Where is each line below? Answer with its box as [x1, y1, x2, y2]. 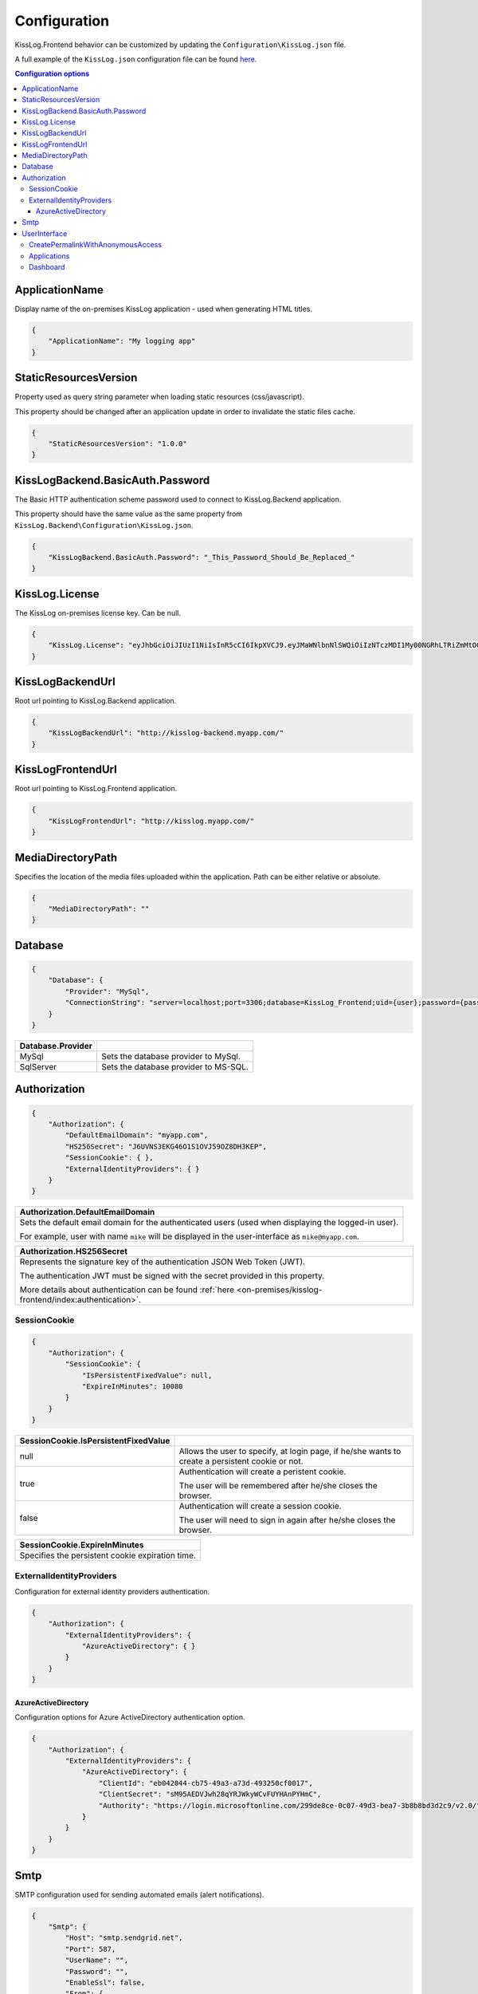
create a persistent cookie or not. [178, 1456, 304, 1467]
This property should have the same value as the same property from [14, 509, 243, 518]
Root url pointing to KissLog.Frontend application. [14, 784, 178, 794]
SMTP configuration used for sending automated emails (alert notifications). [14, 1890, 264, 1899]
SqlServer [19, 1061, 57, 1072]
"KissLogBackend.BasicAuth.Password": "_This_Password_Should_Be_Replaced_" [48, 553, 355, 562]
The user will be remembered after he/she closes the [178, 1480, 378, 1492]
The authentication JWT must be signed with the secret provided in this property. [19, 1271, 325, 1282]
